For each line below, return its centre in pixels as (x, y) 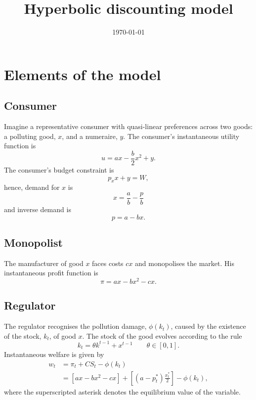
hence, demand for (32, 187)
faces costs (108, 263)
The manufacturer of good (44, 263)
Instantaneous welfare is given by (54, 354)
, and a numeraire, (90, 136)
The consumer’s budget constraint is (59, 169)
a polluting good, (30, 136)
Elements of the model (83, 74)
